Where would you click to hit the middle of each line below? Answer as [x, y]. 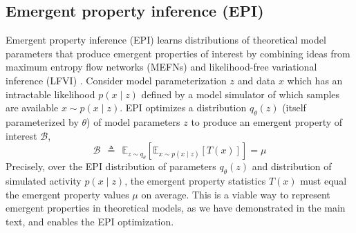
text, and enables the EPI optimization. [90, 221]
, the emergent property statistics [195, 180]
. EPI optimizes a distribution [183, 108]
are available [32, 108]
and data [256, 80]
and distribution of [292, 166]
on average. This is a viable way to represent [236, 194]
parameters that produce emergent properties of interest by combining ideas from [178, 53]
